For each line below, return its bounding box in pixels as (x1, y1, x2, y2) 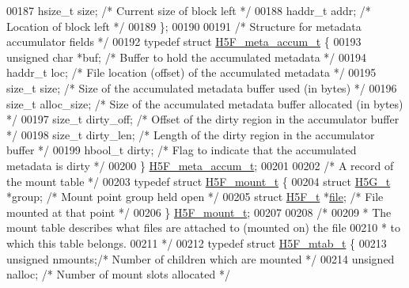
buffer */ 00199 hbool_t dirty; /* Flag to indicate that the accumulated (6, 142, 357, 158)
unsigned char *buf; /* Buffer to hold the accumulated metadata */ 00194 (6, 48, 367, 65)
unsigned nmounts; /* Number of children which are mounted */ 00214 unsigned (6, 250, 395, 267)
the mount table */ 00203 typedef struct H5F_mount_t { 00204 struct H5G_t (6, 172, 391, 189)
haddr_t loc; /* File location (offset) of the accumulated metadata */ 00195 (6, 64, 377, 81)
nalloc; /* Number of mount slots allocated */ (6, 266, 230, 282)
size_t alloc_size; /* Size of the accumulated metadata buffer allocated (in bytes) (6, 95, 403, 112)
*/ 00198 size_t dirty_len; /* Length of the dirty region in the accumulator (6, 126, 375, 142)
